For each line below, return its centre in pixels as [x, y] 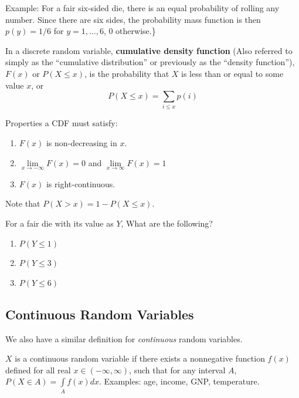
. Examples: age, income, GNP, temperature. [179, 381]
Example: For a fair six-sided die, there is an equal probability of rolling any [142, 8]
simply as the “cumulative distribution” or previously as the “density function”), [150, 62]
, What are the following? [167, 223]
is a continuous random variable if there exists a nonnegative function [140, 358]
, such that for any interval [177, 370]
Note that [23, 203]
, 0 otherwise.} [130, 31]
